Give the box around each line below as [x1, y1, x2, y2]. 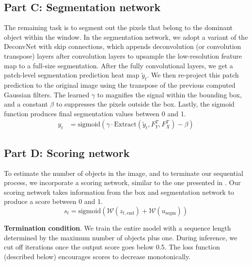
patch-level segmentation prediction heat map [4, 70, 140, 80]
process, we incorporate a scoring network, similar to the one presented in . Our [4, 177, 241, 187]
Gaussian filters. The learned [4, 89, 90, 99]
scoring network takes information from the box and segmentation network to [4, 187, 234, 197]
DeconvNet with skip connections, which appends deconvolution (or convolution [4, 41, 241, 51]
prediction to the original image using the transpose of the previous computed [4, 79, 236, 90]
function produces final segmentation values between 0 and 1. [4, 108, 186, 118]
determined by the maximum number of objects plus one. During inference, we [4, 232, 237, 242]
